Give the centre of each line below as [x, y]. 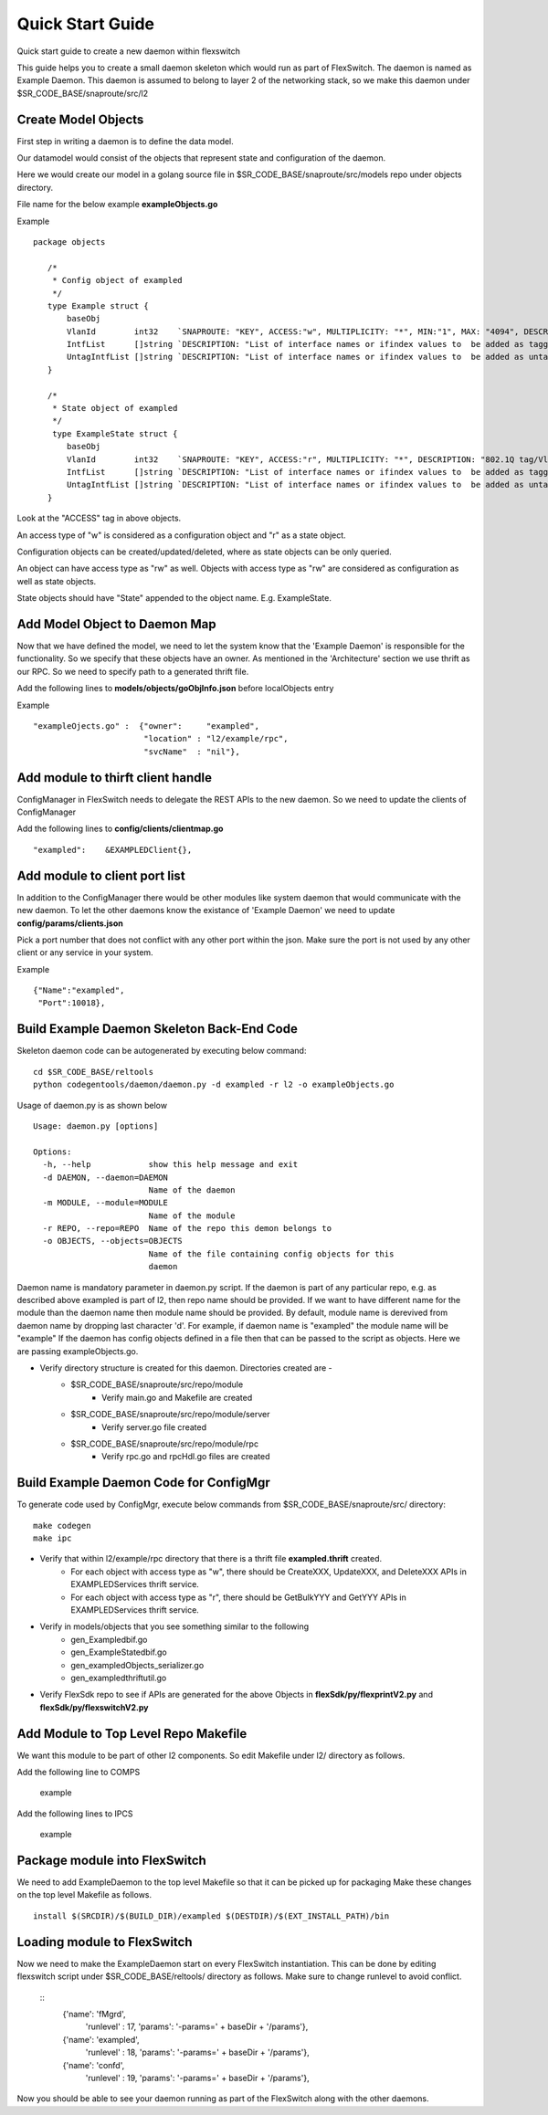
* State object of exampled [115, 408]
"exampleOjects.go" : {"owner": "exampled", [147, 726]
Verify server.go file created [154, 1427]
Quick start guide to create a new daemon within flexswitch [129, 51]
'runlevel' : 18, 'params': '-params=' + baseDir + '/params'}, [197, 2052]
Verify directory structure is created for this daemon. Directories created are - [186, 1368]
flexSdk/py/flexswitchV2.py [94, 1707]
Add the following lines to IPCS [75, 1814]
